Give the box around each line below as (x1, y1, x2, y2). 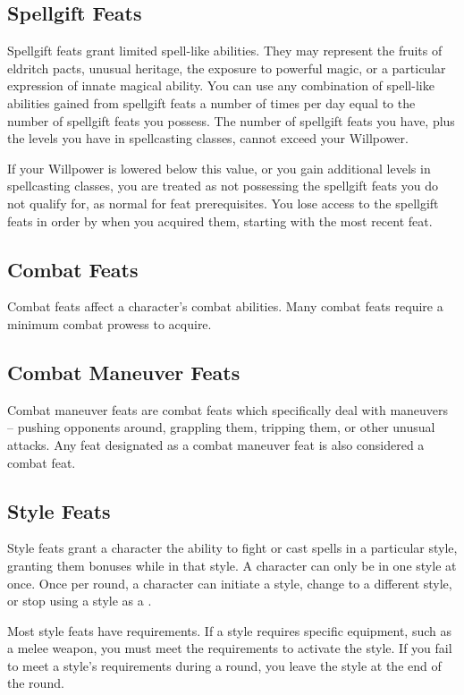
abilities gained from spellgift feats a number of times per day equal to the (7, 93, 416, 112)
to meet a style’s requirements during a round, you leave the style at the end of (7, 656, 442, 674)
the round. (7, 674, 64, 692)
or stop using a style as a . (7, 591, 152, 610)
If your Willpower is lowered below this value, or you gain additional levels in (7, 158, 431, 177)
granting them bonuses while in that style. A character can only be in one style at (7, 555, 457, 574)
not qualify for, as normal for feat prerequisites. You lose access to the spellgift (7, 193, 439, 212)
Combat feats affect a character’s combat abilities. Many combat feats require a (7, 297, 443, 316)
